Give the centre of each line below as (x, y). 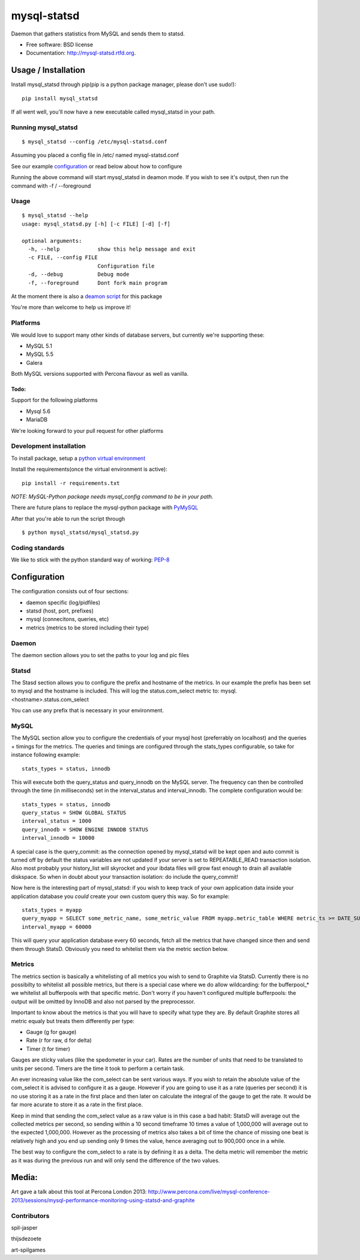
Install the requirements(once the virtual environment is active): (89, 469)
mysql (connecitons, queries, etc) (67, 619)
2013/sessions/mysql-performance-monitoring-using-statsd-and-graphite (103, 1200)
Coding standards (38, 548)
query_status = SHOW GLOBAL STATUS (74, 813)
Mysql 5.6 (38, 411)
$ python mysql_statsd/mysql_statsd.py (80, 533)
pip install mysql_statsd (60, 98)
